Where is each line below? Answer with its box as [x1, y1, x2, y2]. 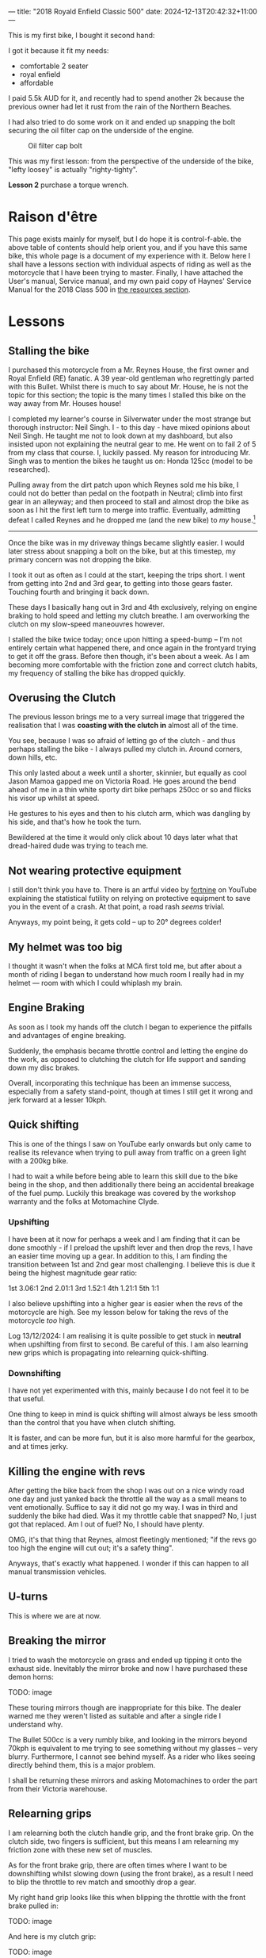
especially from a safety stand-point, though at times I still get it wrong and [8, 1086, 253, 1096]
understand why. [8, 1719, 63, 1729]
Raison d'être [8, 208, 97, 226]
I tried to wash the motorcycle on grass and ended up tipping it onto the [8, 1655, 242, 1665]
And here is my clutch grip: [8, 1931, 97, 1941]
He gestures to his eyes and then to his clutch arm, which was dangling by [8, 809, 251, 818]
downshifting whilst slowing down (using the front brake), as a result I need [8, 1868, 253, 1878]
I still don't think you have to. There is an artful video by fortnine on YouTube [8, 885, 257, 895]
